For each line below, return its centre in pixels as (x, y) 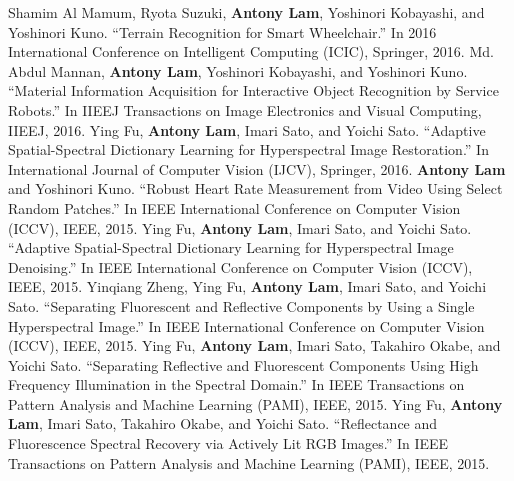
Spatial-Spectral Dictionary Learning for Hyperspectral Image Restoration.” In (248, 149)
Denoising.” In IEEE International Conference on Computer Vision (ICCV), (240, 266)
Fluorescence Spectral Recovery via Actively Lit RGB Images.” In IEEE (228, 443)
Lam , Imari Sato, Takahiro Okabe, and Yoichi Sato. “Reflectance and (223, 423)
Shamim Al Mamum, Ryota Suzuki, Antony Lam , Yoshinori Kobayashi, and (246, 12)
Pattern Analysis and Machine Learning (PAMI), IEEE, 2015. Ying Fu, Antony (255, 403)
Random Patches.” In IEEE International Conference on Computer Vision (234, 207)
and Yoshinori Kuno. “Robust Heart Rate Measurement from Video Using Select (255, 188)
